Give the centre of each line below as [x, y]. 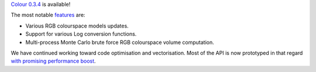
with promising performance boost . [53, 61]
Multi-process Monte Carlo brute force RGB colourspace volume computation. [120, 42]
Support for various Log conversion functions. [81, 34]
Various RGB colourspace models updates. [77, 26]
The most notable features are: [48, 15]
